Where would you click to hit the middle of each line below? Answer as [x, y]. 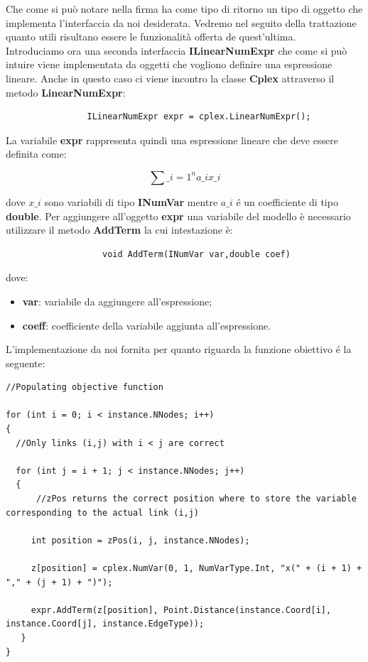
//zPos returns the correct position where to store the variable [196, 499]
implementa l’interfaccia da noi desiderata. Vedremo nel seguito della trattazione [181, 22]
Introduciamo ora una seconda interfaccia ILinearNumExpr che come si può [177, 50]
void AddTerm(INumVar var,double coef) [196, 254]
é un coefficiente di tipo [287, 201]
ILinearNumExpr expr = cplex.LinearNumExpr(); [199, 117]
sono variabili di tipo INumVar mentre [131, 201]
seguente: [26, 363]
